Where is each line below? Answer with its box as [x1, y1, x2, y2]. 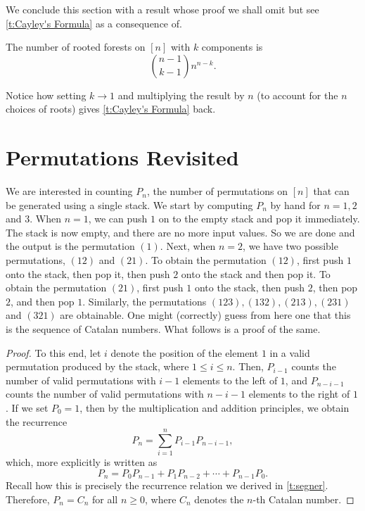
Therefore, [6, 491, 50, 506]
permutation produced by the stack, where [6, 359, 189, 374]
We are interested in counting [6, 184, 133, 198]
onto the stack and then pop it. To [181, 266, 331, 281]
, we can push [88, 211, 148, 226]
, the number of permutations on [146, 184, 288, 198]
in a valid [269, 345, 310, 360]
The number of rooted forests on [6, 39, 146, 54]
